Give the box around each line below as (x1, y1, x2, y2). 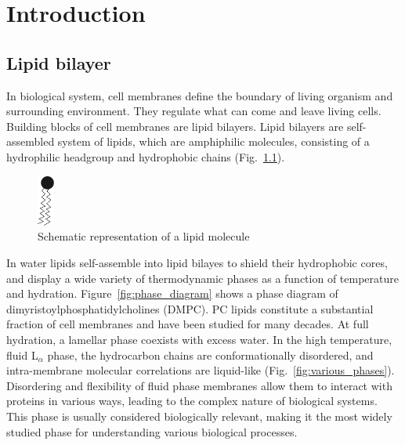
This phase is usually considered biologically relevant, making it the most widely (6, 407, 392, 424)
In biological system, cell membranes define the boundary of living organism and (6, 87, 393, 103)
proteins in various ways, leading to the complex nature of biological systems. (6, 393, 378, 409)
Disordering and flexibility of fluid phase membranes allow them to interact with (6, 377, 392, 393)
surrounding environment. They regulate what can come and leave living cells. (6, 103, 381, 119)
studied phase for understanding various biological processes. (6, 423, 298, 440)
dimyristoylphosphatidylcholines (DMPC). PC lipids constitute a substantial (6, 300, 374, 317)
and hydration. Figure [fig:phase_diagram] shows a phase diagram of (6, 285, 338, 302)
